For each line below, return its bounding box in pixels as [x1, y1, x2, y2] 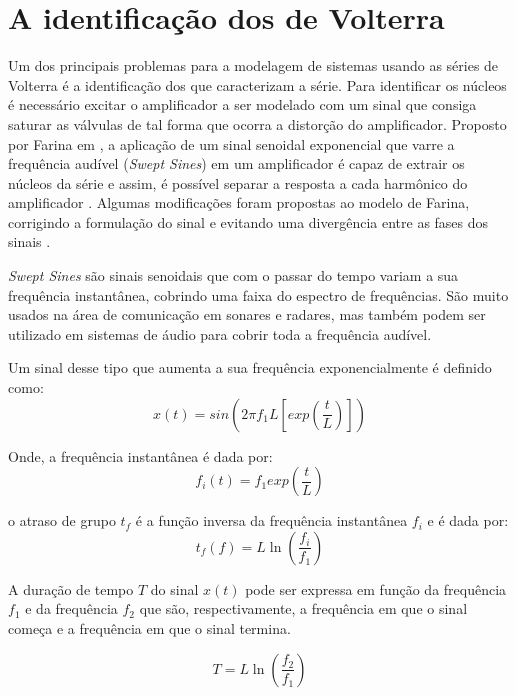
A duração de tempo [8, 578, 134, 599]
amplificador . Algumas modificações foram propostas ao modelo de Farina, [8, 192, 470, 213]
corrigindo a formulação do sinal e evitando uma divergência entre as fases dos [8, 211, 489, 232]
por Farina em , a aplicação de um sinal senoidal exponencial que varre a [8, 133, 455, 154]
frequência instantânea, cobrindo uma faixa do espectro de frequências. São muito [8, 284, 509, 305]
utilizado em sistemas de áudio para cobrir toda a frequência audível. [8, 323, 432, 344]
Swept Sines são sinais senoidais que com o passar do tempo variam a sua [8, 265, 459, 286]
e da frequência [25, 598, 118, 619]
